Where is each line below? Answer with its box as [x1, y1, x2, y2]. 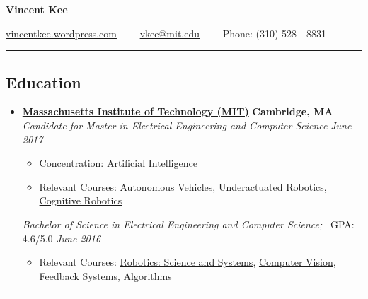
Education [6, 71, 81, 93]
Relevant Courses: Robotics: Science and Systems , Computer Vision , [39, 254, 336, 269]
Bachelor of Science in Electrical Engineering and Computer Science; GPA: [22, 216, 355, 231]
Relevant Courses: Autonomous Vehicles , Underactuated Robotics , [39, 179, 327, 194]
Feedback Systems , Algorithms [39, 268, 172, 283]
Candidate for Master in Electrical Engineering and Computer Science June [22, 117, 352, 132]
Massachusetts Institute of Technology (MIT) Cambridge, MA [22, 104, 333, 119]
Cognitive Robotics [39, 193, 122, 208]
